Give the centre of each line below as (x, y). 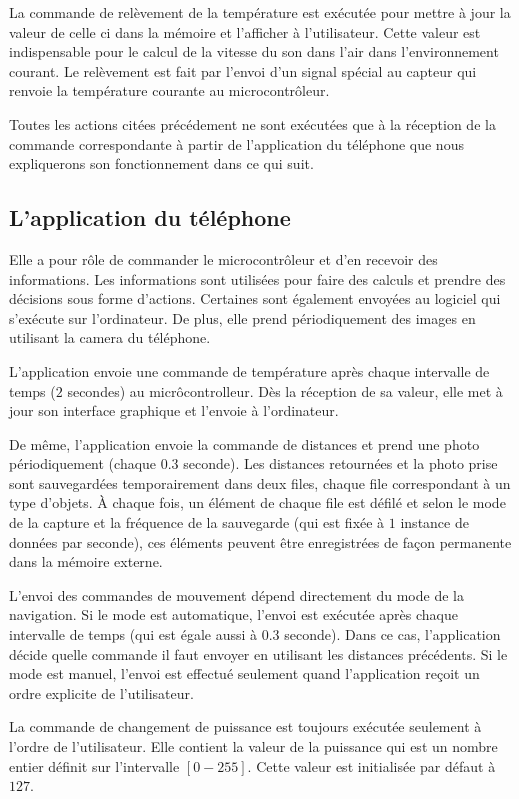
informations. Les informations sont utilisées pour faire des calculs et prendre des (257, 278)
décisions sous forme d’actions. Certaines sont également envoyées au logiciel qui (255, 298)
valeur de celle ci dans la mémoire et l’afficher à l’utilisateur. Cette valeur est (245, 31)
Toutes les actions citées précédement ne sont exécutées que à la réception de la (252, 123)
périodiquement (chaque (83, 463)
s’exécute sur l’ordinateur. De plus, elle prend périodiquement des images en (242, 317)
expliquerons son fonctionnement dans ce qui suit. (161, 163)
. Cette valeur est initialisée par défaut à (371, 765)
